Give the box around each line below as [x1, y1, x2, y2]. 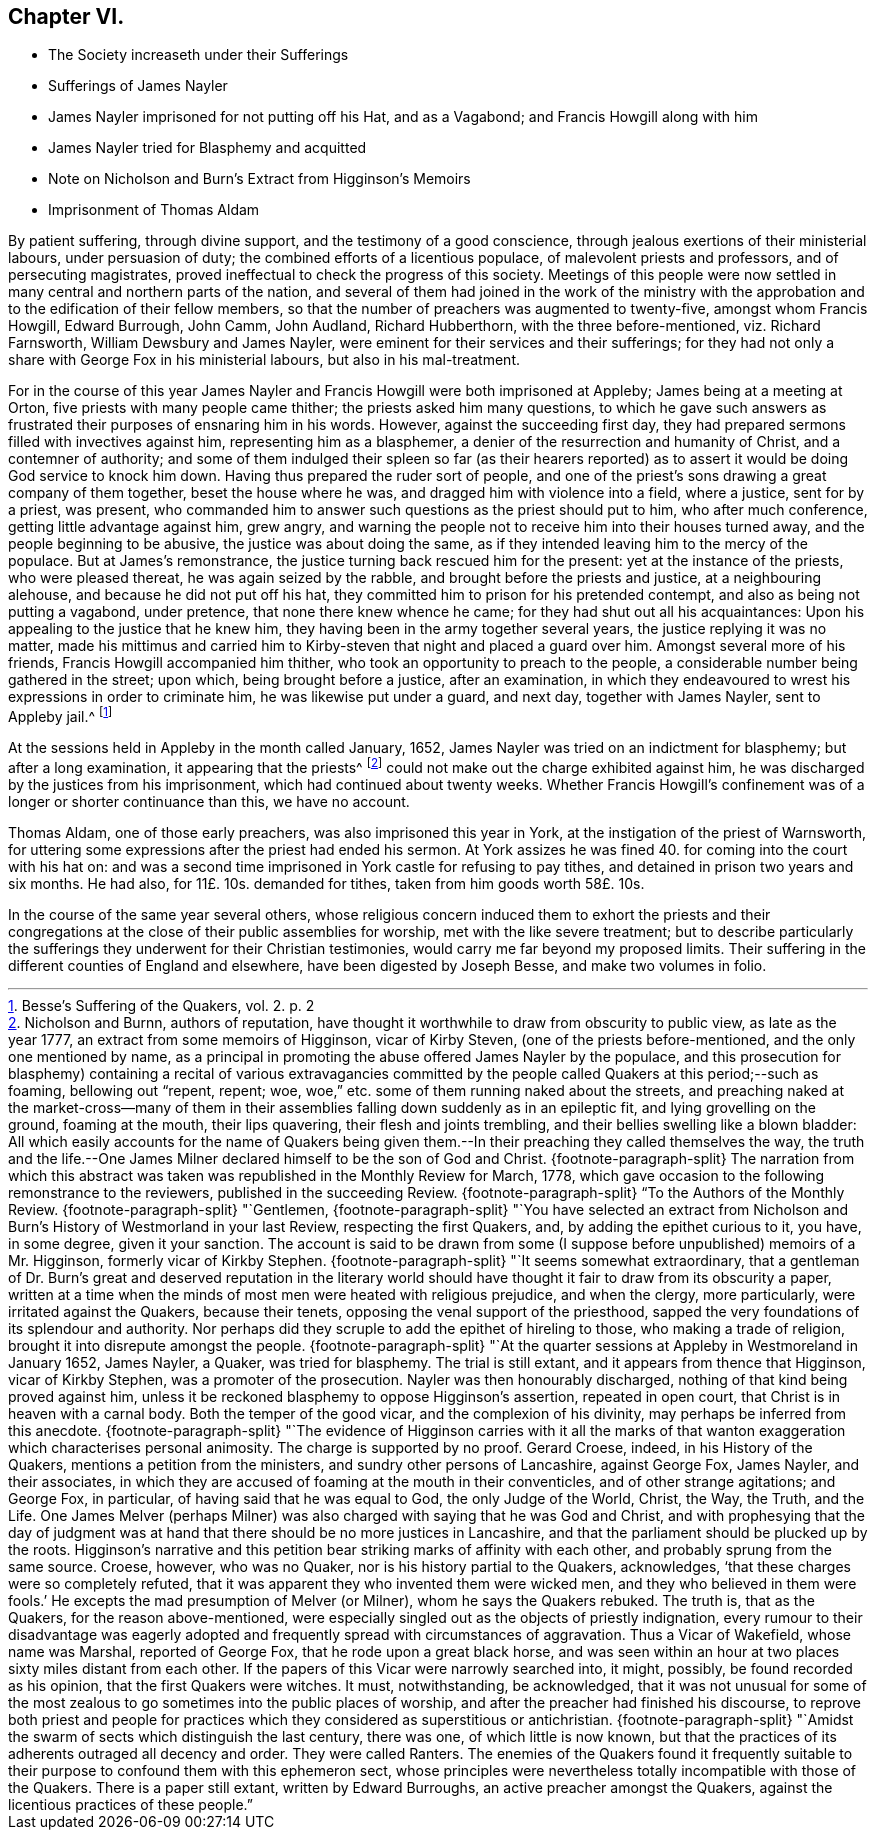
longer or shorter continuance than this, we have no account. [8, 792, 410, 810]
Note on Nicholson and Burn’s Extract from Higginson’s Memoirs [48, 170, 471, 188]
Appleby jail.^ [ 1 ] [8, 705, 113, 726]
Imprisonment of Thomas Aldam [48, 201, 260, 219]
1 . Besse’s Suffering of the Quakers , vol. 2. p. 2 [8, 996, 315, 1014]
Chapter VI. [8, 4, 125, 29]
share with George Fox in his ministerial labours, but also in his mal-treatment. [8, 351, 520, 369]
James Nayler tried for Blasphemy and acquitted [48, 139, 367, 157]
